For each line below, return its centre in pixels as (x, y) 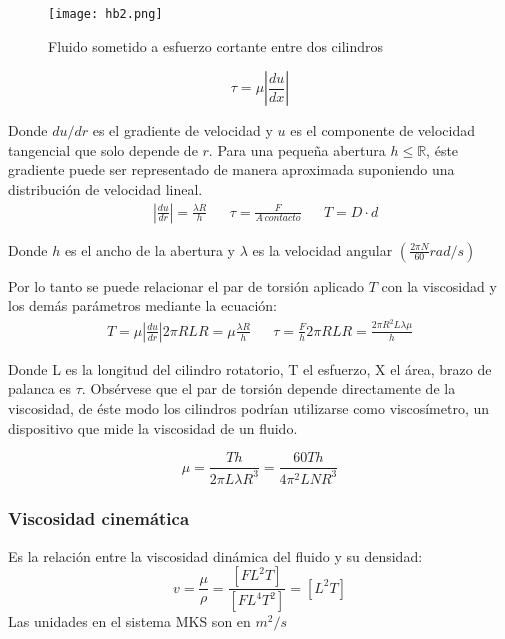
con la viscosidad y (439, 285)
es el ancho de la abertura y (149, 249)
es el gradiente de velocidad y (182, 130)
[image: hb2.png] (105, 14)
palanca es (40, 388)
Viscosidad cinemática (99, 518)
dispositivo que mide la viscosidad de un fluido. (153, 427)
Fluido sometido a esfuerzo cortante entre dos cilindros (216, 45)
